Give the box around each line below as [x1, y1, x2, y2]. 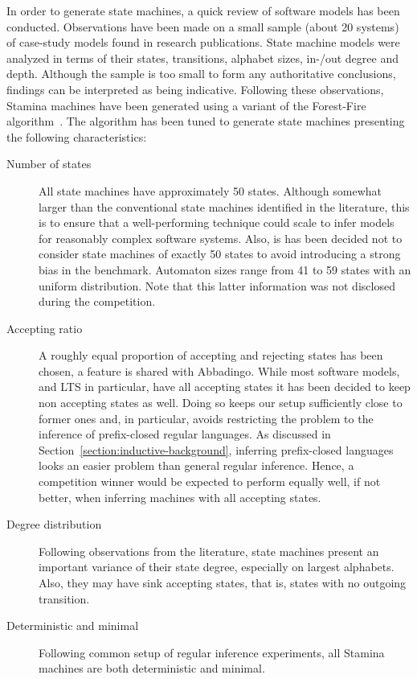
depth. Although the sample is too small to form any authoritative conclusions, [6, 65, 396, 82]
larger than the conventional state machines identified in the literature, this [39, 198, 410, 215]
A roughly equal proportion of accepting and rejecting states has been [39, 347, 383, 364]
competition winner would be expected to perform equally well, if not [39, 473, 381, 490]
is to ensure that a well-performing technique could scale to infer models [39, 214, 395, 231]
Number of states [6, 155, 92, 172]
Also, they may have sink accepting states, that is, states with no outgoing [39, 574, 407, 591]
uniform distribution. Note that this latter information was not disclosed [39, 277, 395, 294]
